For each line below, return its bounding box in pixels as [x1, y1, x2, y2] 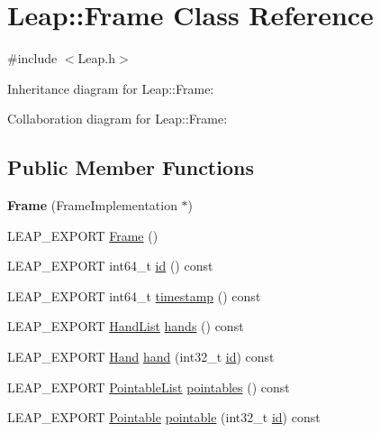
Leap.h [77, 49, 115, 68]
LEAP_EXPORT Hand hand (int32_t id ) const [7, 347, 275, 366]
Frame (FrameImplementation [7, 196, 177, 215]
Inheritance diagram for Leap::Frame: [7, 78, 214, 97]
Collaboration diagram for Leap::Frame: [7, 109, 228, 128]
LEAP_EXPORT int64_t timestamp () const [7, 286, 261, 305]
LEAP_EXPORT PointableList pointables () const [7, 377, 290, 396]
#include [7, 49, 58, 68]
